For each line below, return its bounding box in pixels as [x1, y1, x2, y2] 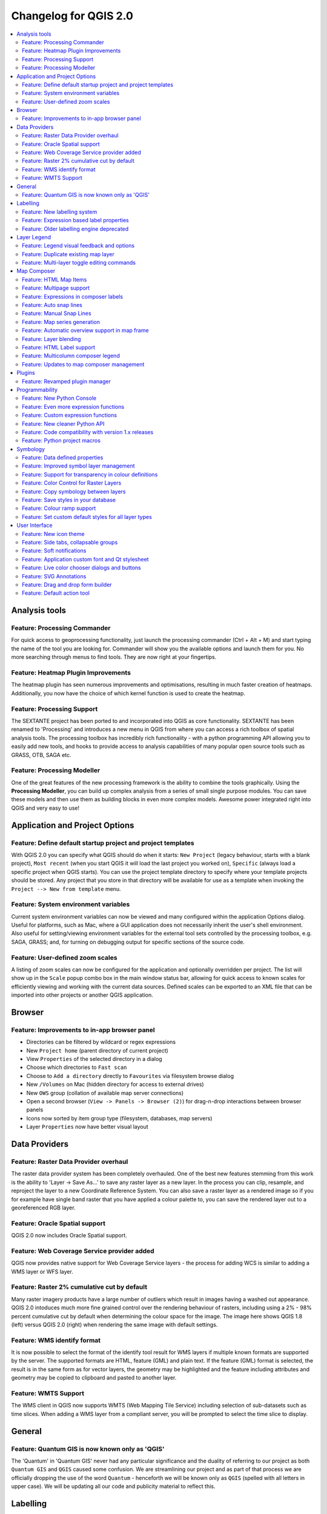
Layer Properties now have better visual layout [26, 1123, 148, 1131]
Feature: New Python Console [22, 394, 97, 402]
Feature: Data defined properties [22, 454, 104, 461]
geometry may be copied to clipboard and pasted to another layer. [11, 1374, 177, 1381]
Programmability [16, 386, 58, 393]
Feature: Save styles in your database [22, 497, 116, 504]
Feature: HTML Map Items [22, 276, 87, 283]
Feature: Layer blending [22, 335, 81, 342]
